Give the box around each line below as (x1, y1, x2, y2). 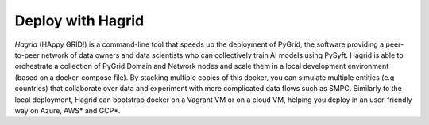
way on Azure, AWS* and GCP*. (14, 105, 121, 115)
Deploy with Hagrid (14, 12, 145, 29)
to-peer (14, 50, 40, 59)
